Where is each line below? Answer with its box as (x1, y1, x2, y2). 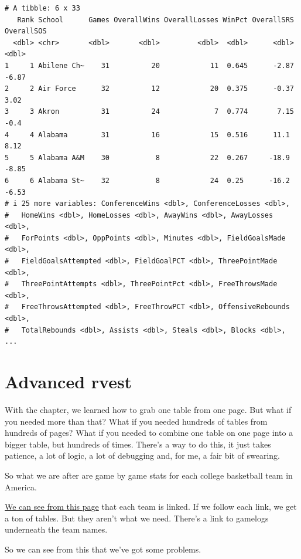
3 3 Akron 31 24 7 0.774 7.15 (5, 107, 294, 116)
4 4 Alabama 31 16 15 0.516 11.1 (5, 130, 290, 139)
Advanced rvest (5, 370, 132, 393)
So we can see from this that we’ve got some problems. (5, 543, 201, 555)
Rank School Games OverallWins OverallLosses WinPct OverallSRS (17, 15, 294, 24)
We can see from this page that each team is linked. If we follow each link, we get (5, 500, 297, 513)
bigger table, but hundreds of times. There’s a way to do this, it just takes (5, 438, 271, 450)
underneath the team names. (5, 523, 108, 536)
